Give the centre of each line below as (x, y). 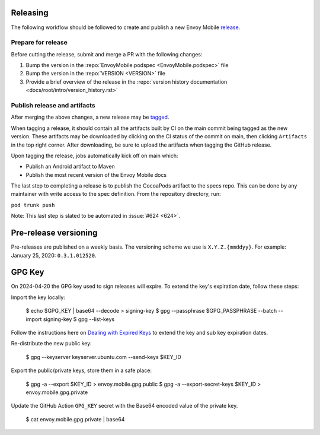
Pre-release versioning (54, 233)
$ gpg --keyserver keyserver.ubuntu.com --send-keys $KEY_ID (104, 357)
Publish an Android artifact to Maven (70, 167)
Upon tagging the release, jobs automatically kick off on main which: (95, 155)
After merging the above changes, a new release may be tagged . (90, 117)
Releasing (30, 13)
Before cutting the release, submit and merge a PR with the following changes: (107, 54)
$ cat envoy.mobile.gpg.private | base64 (75, 419)
